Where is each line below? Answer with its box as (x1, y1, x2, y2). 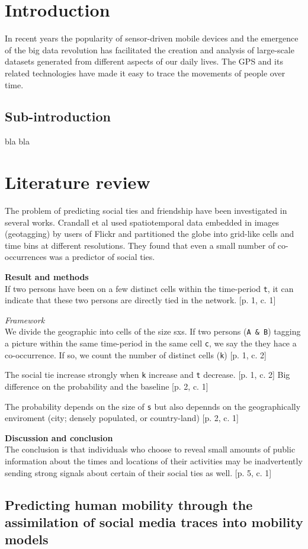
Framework (5, 313, 45, 326)
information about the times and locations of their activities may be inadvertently (5, 455, 303, 467)
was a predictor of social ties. (49, 251, 155, 263)
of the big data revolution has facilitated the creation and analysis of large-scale (5, 43, 294, 56)
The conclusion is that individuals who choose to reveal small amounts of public (5, 443, 296, 455)
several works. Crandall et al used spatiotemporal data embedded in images (5, 216, 279, 228)
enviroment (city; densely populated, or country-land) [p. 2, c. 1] (5, 412, 239, 424)
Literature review (5, 170, 150, 194)
